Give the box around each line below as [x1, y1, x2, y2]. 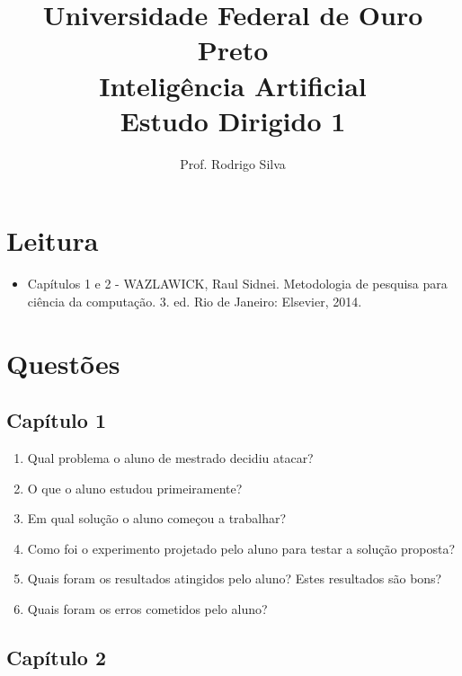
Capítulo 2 [6, 643, 107, 671]
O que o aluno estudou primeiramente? [27, 478, 243, 497]
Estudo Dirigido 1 [120, 102, 346, 138]
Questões [6, 344, 120, 381]
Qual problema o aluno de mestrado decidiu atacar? [27, 448, 314, 467]
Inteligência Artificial [99, 67, 367, 103]
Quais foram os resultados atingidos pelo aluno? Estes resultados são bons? [27, 569, 442, 588]
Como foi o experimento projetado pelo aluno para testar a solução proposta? [27, 538, 456, 557]
